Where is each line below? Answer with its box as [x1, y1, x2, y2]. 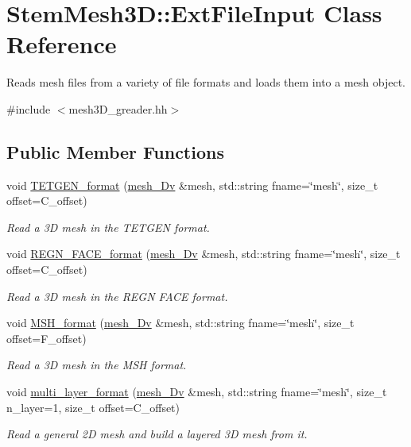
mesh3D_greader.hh [68, 100, 168, 117]
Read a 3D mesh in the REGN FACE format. [6, 287, 228, 304]
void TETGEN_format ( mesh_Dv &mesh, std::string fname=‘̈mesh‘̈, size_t [6, 176, 378, 193]
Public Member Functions [6, 139, 224, 164]
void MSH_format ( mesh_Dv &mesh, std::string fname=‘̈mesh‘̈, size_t [6, 314, 355, 331]
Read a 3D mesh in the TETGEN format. [6, 218, 210, 235]
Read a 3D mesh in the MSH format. [6, 356, 187, 373]
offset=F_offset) [6, 329, 87, 346]
